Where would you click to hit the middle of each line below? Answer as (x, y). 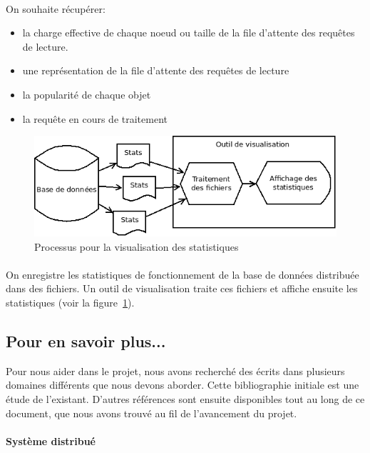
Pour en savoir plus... (86, 340)
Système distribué (51, 440)
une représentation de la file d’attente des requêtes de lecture (156, 70)
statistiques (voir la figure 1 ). (70, 302)
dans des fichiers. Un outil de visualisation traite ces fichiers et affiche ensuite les (182, 288)
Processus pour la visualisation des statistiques (137, 246)
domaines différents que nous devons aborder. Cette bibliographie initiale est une (183, 385)
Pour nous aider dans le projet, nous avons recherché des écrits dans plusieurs (175, 370)
